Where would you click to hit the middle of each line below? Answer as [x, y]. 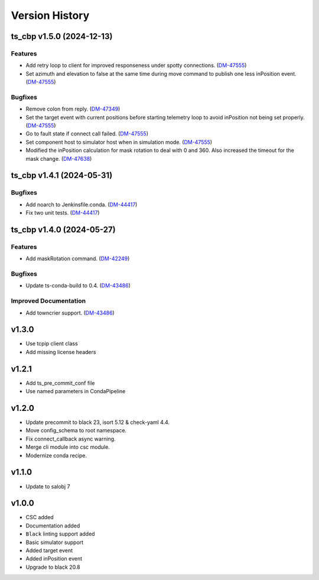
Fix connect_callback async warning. [71, 439]
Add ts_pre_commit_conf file [60, 383]
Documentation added [53, 526]
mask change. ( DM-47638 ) [59, 158]
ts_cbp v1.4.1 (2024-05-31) [62, 175]
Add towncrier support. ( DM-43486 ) [70, 313]
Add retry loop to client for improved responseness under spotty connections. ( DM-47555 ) [136, 66]
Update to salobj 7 [48, 486]
